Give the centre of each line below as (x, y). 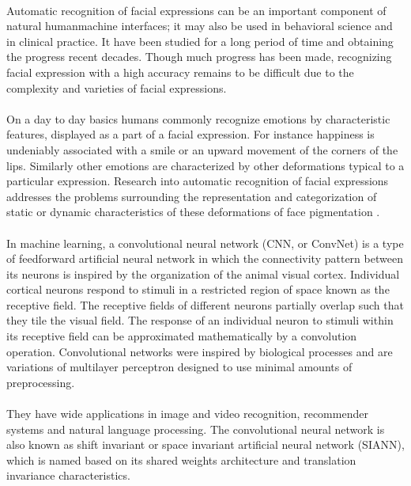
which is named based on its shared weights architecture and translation (181, 459)
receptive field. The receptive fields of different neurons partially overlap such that (205, 304)
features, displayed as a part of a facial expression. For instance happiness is (190, 134)
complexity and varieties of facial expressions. (117, 87)
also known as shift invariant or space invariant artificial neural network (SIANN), (205, 444)
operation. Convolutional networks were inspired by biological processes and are (200, 351)
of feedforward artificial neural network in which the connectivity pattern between (205, 258)
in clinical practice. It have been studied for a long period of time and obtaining (200, 41)
